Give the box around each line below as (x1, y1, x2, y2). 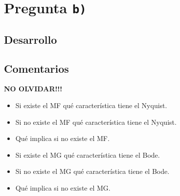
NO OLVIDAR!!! (4, 84, 63, 94)
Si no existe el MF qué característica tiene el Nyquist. (15, 116, 177, 127)
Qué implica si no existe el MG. (15, 183, 111, 193)
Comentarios (4, 60, 69, 76)
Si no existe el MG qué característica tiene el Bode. (15, 166, 170, 176)
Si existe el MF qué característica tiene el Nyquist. (15, 100, 167, 111)
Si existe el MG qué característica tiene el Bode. (15, 149, 160, 160)
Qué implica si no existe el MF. (15, 133, 110, 143)
